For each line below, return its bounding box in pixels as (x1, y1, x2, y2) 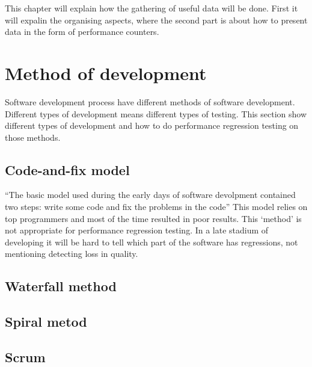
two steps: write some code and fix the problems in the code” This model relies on (5, 200, 308, 213)
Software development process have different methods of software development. (5, 95, 295, 108)
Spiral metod (5, 312, 87, 331)
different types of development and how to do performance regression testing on (5, 119, 299, 132)
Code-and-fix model (5, 160, 130, 179)
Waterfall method (5, 277, 117, 295)
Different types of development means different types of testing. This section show (5, 107, 307, 120)
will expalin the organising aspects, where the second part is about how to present (5, 13, 308, 26)
